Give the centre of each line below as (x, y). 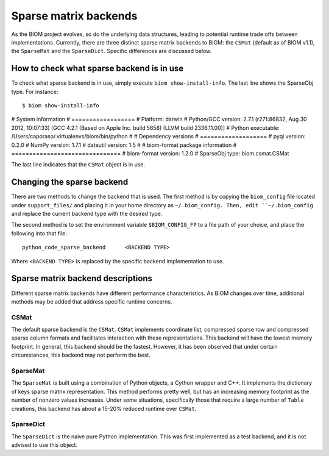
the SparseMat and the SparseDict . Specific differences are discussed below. (111, 51)
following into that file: (39, 233)
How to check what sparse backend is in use (97, 69)
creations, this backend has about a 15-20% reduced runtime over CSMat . (104, 408)
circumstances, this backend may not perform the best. (81, 355)
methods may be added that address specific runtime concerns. (92, 301)
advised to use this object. (44, 445)
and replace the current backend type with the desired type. (87, 214)
